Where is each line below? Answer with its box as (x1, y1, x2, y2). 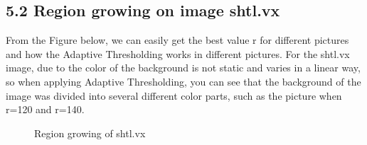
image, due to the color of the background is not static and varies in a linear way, (6, 60, 361, 75)
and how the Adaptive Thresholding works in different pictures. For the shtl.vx (6, 46, 350, 61)
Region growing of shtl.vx (34, 125, 146, 140)
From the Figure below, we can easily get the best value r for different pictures (6, 33, 349, 47)
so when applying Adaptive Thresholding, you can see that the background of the (6, 74, 361, 88)
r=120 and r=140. (6, 102, 85, 117)
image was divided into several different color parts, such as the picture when (6, 88, 342, 103)
